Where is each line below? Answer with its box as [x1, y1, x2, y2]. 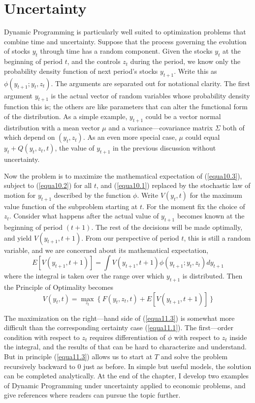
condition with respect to [4, 332, 80, 342]
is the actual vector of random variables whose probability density [51, 90, 250, 100]
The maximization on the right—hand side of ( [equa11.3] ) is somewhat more [4, 312, 235, 323]
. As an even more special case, [83, 132, 177, 142]
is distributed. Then [182, 271, 243, 281]
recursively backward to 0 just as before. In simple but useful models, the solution [4, 361, 252, 371]
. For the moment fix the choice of [142, 201, 245, 211]
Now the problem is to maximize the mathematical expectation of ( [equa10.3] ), [4, 170, 242, 181]
